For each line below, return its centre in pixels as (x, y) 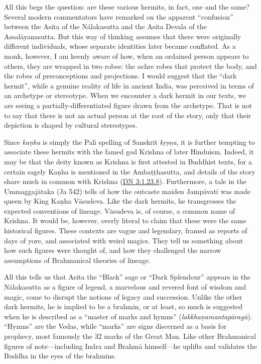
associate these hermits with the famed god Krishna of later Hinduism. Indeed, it (129, 152)
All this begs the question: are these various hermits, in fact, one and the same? (127, 7)
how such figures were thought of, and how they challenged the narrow (113, 250)
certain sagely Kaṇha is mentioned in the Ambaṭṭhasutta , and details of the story (130, 171)
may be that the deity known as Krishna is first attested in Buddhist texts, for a (128, 161)
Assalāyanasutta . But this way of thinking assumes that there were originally (123, 36)
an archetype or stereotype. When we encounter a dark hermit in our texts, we (125, 95)
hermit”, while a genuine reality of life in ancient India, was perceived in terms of (129, 85)
